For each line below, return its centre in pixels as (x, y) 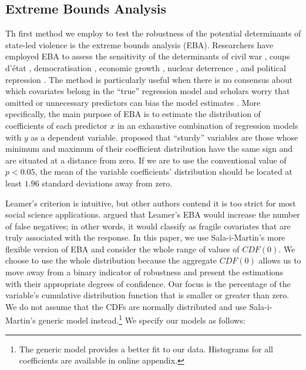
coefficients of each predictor (56, 125)
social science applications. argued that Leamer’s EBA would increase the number (153, 214)
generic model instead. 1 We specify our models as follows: (142, 319)
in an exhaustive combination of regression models (208, 125)
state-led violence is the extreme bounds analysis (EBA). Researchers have (139, 44)
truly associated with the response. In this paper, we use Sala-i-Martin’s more (145, 237)
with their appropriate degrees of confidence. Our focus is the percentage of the (148, 283)
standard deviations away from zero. (107, 183)
